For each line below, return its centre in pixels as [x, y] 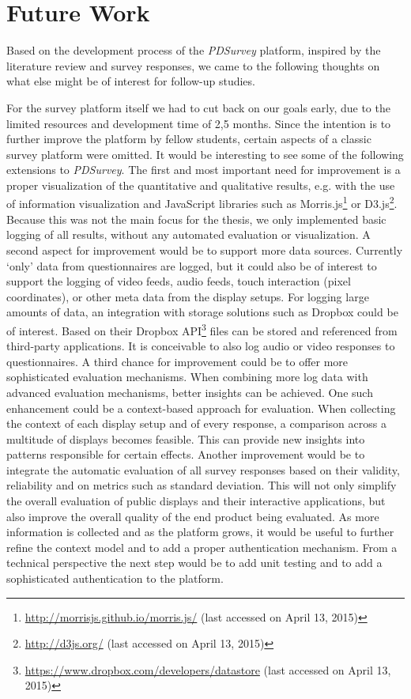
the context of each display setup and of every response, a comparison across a [196, 423]
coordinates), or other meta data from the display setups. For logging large [188, 296]
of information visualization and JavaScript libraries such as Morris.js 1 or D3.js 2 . [202, 202]
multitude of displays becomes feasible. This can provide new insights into [186, 438]
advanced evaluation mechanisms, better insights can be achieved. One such [190, 392]
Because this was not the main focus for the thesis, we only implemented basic [196, 219]
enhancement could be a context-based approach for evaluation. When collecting [201, 408]
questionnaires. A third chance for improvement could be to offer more [177, 361]
